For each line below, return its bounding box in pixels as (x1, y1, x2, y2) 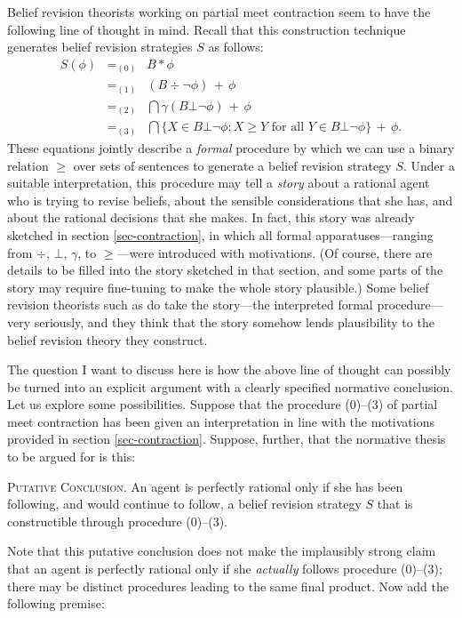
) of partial (378, 395, 438, 413)
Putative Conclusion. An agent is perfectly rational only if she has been (7, 477, 403, 495)
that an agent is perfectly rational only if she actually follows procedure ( (7, 559, 406, 578)
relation (7, 156, 49, 174)
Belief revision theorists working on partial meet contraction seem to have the (7, 3, 431, 20)
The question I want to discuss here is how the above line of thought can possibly (7, 360, 451, 379)
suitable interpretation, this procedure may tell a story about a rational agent (7, 173, 430, 192)
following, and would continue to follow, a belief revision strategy (7, 494, 362, 513)
